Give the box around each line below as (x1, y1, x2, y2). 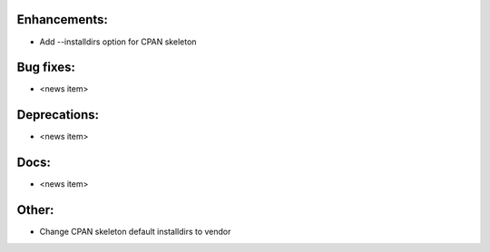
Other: (16, 202, 54, 218)
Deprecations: (16, 107, 100, 122)
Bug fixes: (16, 60, 76, 75)
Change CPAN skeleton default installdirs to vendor (39, 227, 231, 237)
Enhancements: (16, 12, 109, 27)
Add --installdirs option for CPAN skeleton (39, 36, 197, 47)
